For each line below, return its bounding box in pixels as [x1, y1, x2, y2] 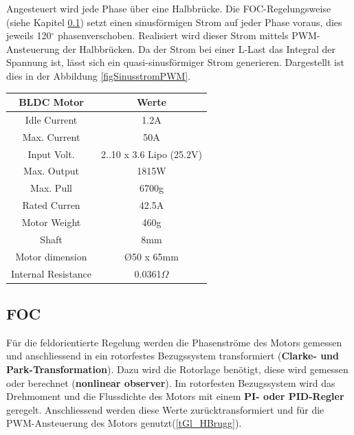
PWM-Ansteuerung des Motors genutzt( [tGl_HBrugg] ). [6, 416, 242, 430]
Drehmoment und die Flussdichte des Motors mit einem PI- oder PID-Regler [6, 389, 344, 403]
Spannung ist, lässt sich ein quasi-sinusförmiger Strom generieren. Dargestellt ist [6, 55, 344, 69]
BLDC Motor [19, 95, 84, 109]
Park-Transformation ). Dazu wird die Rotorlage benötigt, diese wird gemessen [6, 361, 349, 376]
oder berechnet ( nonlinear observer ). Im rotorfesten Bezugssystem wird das [6, 375, 335, 390]
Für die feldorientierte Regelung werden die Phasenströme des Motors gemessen [6, 335, 342, 349]
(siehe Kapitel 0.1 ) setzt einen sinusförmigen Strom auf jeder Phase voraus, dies [6, 14, 342, 29]
